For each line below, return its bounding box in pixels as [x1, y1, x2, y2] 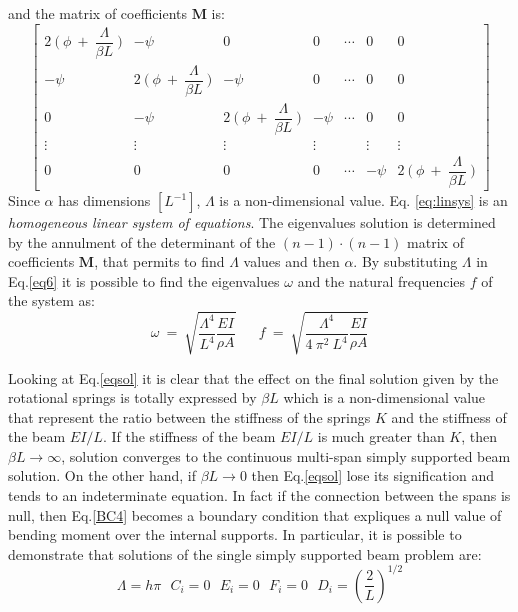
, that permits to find [94, 251, 225, 272]
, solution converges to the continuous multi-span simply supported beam [61, 445, 511, 466]
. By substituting [353, 251, 458, 272]
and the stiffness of [391, 406, 507, 427]
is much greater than [317, 426, 445, 447]
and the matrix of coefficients [8, 3, 187, 23]
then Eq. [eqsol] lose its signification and [251, 465, 494, 486]
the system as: [8, 290, 95, 311]
